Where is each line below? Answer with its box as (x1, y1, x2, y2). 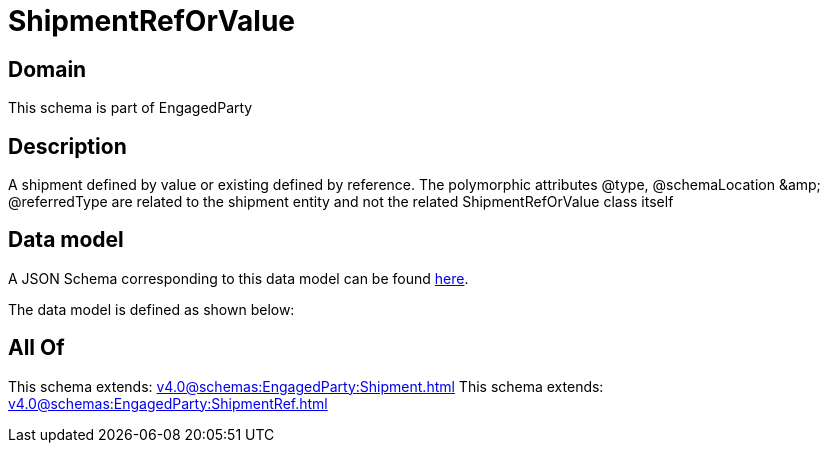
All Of (8, 335, 65, 361)
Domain (8, 56, 87, 82)
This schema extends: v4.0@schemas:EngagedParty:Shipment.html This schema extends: (8, 377, 604, 395)
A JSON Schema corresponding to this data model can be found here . (8, 269, 469, 287)
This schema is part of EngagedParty (8, 99, 253, 117)
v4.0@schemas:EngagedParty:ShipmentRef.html (8, 394, 328, 412)
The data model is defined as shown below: (8, 300, 295, 318)
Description (8, 133, 127, 159)
